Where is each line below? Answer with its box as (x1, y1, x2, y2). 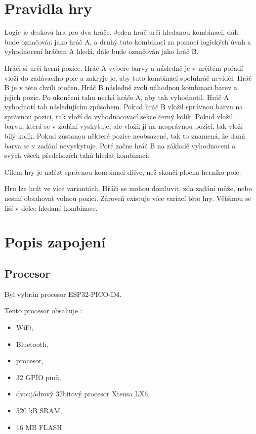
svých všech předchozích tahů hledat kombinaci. (4, 150, 150, 160)
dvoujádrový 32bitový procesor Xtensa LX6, (16, 388, 150, 399)
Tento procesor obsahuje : (4, 305, 82, 316)
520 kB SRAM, (16, 405, 62, 415)
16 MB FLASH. (16, 422, 64, 432)
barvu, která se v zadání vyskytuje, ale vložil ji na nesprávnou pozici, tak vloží (4, 121, 243, 131)
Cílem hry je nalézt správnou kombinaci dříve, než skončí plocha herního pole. (4, 166, 241, 177)
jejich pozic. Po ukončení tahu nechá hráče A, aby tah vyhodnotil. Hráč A (4, 92, 229, 102)
